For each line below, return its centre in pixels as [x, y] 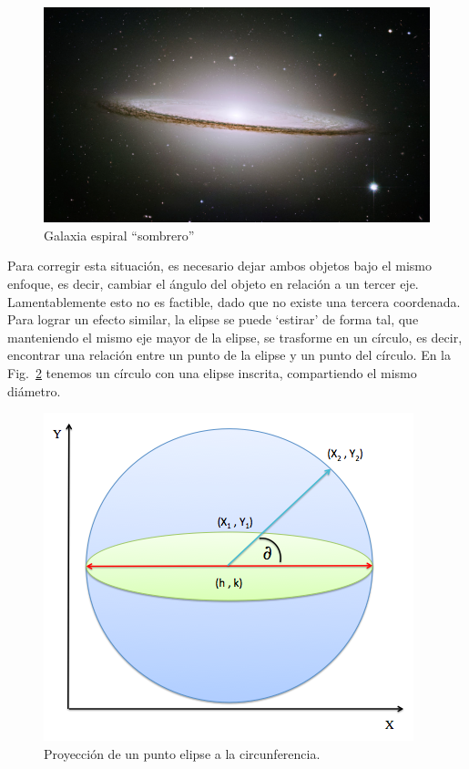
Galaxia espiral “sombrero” [119, 235]
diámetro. [34, 390]
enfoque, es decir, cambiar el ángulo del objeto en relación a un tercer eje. [213, 284]
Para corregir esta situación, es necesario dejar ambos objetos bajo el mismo [220, 266]
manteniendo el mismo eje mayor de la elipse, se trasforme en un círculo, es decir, [235, 337]
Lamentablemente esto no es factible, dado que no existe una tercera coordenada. [234, 301]
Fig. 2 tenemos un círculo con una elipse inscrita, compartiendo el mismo [212, 372]
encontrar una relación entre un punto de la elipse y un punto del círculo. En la [229, 355]
